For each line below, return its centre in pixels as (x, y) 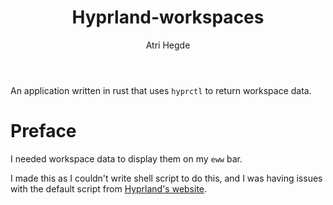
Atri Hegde (168, 45)
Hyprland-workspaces (168, 17)
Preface (43, 131)
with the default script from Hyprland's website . (109, 188)
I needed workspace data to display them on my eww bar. (126, 158)
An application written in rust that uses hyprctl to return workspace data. (161, 90)
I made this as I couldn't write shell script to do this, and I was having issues (166, 178)
